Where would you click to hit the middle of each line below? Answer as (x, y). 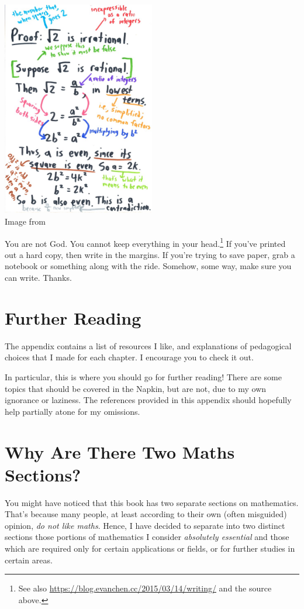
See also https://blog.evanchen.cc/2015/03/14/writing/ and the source (145, 588)
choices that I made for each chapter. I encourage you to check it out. (129, 357)
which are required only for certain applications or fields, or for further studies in (150, 548)
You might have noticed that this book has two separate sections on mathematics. (152, 502)
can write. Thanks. (38, 278)
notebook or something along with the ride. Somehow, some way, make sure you (148, 266)
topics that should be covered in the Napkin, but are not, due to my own (136, 388)
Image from (25, 221)
